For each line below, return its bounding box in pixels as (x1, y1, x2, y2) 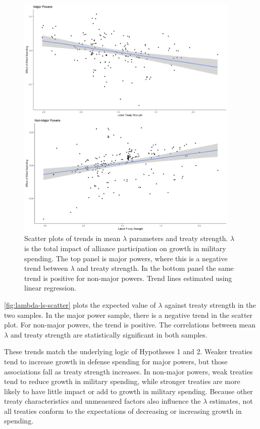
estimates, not (209, 396, 253, 406)
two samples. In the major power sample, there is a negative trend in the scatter (4, 309, 253, 320)
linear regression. (24, 282, 76, 293)
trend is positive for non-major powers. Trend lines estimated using (24, 272, 232, 283)
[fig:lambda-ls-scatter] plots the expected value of (4, 299, 156, 310)
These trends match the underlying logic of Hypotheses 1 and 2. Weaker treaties (4, 346, 253, 357)
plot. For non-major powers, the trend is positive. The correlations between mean (4, 319, 256, 330)
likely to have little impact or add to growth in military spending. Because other (4, 386, 253, 396)
